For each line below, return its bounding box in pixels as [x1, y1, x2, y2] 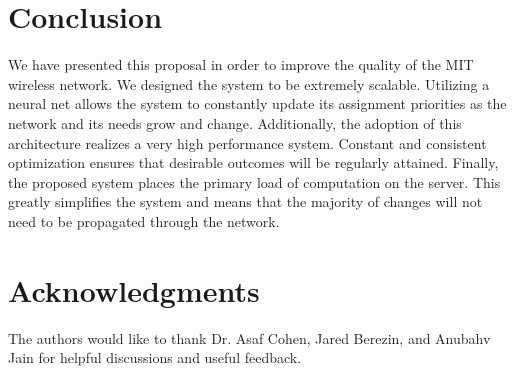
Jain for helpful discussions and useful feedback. [8, 347, 302, 368]
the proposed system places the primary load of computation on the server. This [8, 171, 501, 192]
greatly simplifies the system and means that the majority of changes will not [8, 191, 483, 212]
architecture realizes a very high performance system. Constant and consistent [8, 132, 487, 153]
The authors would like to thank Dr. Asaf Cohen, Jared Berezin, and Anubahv [8, 327, 491, 348]
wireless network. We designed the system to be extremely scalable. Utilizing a [8, 73, 490, 94]
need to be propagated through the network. [8, 210, 280, 231]
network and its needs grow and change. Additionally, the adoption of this [8, 112, 462, 133]
